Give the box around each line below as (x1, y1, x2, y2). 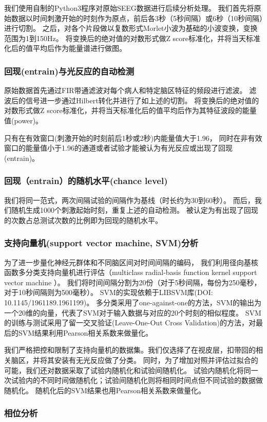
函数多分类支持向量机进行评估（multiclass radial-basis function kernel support (4, 267, 257, 278)
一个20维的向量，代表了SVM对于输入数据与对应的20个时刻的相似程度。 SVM (4, 307, 261, 318)
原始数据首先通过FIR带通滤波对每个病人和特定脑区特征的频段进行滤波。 (4, 85, 247, 96)
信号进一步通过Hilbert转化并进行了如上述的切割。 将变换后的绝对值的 (25, 95, 259, 105)
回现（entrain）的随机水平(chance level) (4, 174, 168, 187)
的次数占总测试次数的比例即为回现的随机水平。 (4, 214, 162, 225)
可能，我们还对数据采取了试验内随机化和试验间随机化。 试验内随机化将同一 (4, 364, 258, 375)
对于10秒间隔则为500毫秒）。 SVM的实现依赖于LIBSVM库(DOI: (4, 287, 213, 298)
